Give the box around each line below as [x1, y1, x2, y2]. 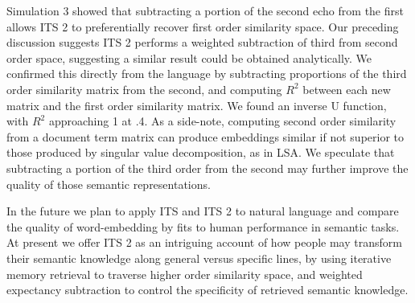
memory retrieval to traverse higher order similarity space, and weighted [6, 265, 363, 282]
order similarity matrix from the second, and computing [6, 80, 282, 97]
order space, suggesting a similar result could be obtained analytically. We [6, 49, 372, 66]
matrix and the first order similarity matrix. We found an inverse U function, [6, 96, 387, 113]
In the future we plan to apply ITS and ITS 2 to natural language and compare [6, 203, 399, 219]
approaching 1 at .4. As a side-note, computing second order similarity [48, 113, 397, 129]
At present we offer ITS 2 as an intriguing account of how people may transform [6, 234, 402, 251]
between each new [302, 80, 391, 97]
